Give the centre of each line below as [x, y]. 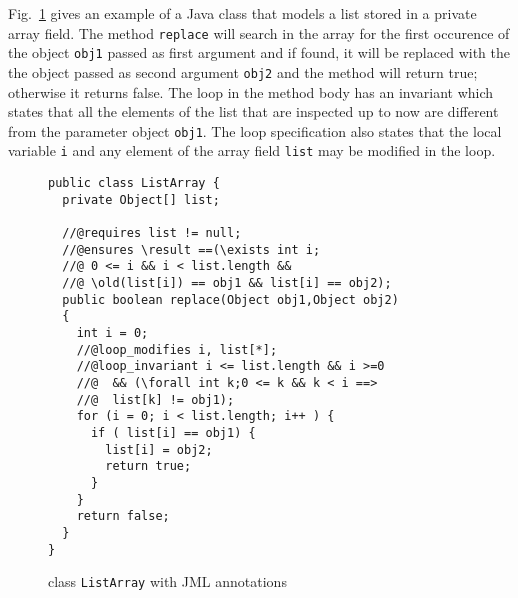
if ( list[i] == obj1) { [173, 432]
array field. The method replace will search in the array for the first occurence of [259, 32]
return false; [123, 516]
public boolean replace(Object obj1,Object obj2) [230, 299]
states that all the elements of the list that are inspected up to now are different [253, 111]
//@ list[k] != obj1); [155, 399]
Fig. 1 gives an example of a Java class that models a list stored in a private [242, 13]
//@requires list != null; [152, 233]
